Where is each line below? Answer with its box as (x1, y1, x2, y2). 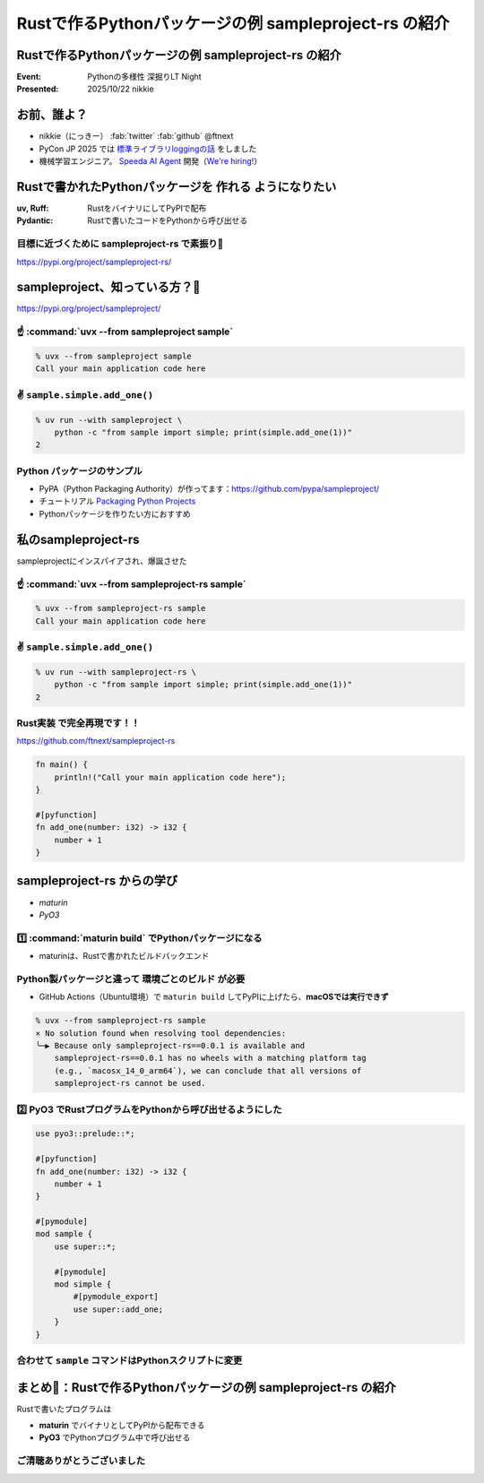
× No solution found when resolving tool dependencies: (35, 1028, 287, 1039)
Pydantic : (16, 215, 54, 226)
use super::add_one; (73, 1304, 164, 1315)
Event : (16, 72, 42, 82)
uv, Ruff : (16, 203, 49, 214)
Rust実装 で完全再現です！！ (16, 717, 141, 729)
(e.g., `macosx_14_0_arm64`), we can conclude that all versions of (54, 1065, 362, 1075)
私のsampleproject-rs (16, 531, 140, 547)
